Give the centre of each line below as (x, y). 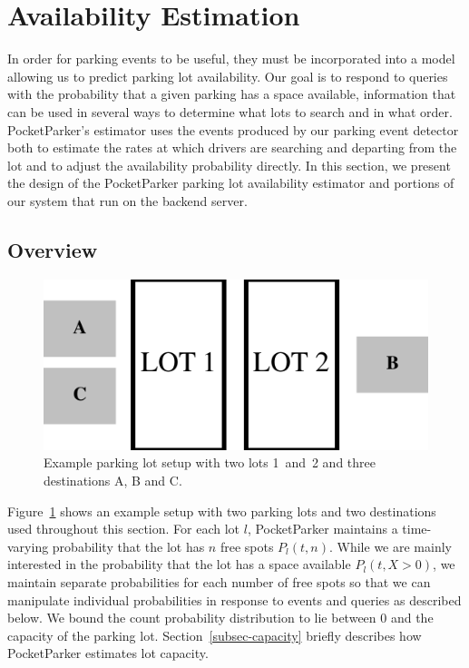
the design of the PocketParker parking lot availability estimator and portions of (231, 183)
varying (28, 546)
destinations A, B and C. (113, 481)
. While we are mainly (390, 546)
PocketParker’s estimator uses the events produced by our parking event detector (233, 129)
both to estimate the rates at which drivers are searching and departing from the (232, 147)
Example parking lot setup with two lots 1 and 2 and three (210, 462)
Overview (53, 249)
